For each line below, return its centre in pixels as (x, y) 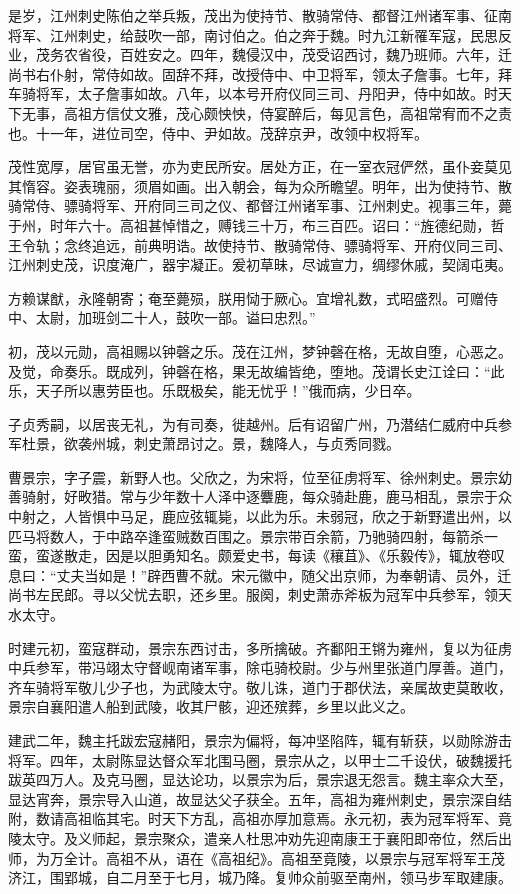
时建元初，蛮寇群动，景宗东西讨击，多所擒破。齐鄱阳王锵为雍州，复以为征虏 (260, 647)
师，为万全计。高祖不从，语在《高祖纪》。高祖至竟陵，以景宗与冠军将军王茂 (256, 857)
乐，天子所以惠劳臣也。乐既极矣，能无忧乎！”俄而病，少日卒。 (214, 390)
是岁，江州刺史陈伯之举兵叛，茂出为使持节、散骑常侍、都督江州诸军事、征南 (260, 15)
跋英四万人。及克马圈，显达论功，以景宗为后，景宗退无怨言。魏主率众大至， (260, 779)
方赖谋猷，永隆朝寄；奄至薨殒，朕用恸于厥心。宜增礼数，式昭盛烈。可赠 (246, 297)
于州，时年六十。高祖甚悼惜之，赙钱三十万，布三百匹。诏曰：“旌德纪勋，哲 (256, 224)
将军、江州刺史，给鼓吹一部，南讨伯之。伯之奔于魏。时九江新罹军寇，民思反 (260, 34)
